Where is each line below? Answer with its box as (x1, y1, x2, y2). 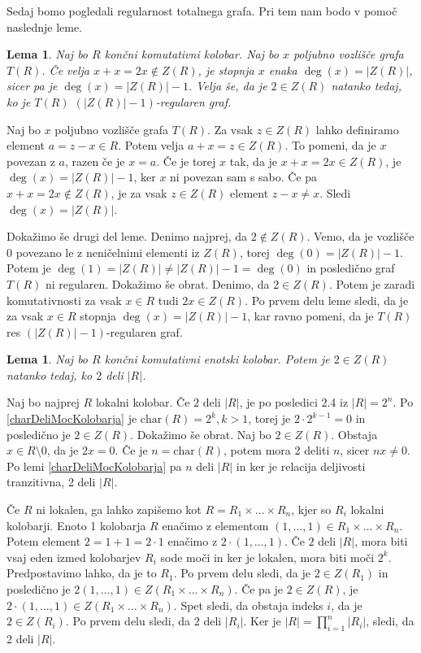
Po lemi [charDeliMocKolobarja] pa (7, 457, 182, 474)
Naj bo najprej (7, 394, 80, 411)
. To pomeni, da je (284, 137, 376, 154)
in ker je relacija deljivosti (236, 457, 366, 474)
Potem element (7, 533, 81, 550)
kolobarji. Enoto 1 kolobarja (7, 516, 146, 533)
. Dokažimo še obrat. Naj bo (130, 425, 271, 442)
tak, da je (229, 152, 278, 169)
